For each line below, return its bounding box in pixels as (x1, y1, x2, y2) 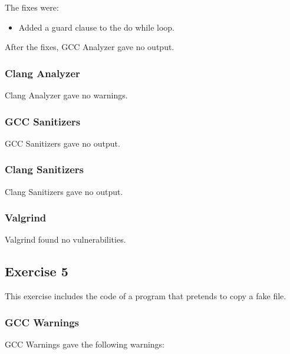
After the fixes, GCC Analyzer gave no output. (5, 41, 174, 53)
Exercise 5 (5, 262, 68, 280)
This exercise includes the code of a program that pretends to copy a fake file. (5, 290, 286, 302)
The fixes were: (5, 1, 59, 13)
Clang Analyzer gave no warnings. (5, 89, 128, 101)
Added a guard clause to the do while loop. (18, 21, 174, 33)
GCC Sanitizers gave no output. (5, 137, 120, 149)
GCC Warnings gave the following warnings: (5, 338, 165, 350)
